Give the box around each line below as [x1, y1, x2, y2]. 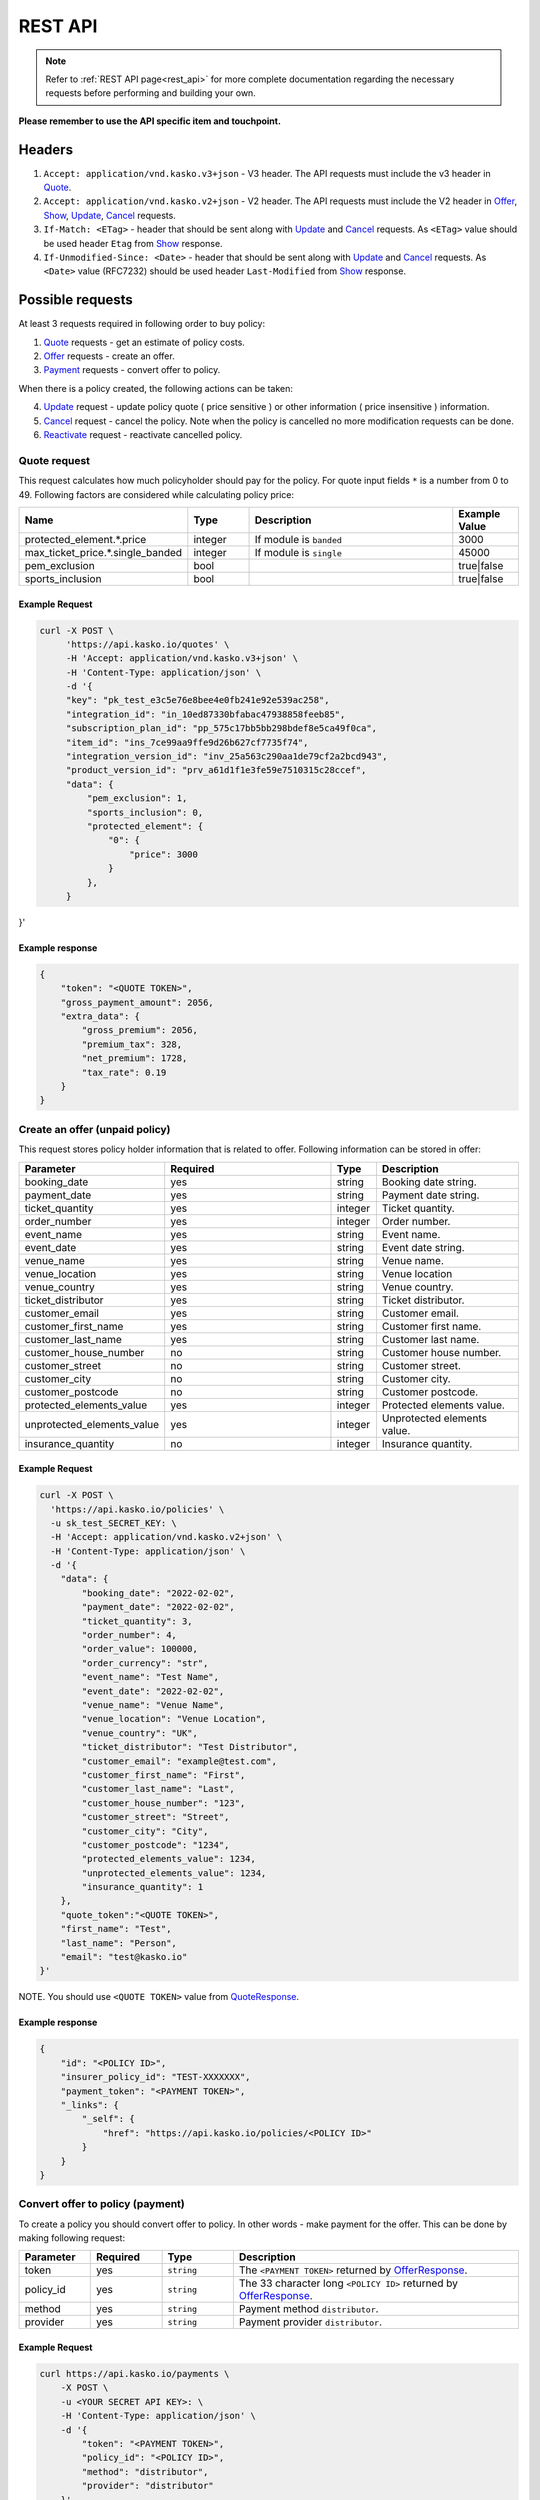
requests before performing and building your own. [45, 87, 257, 99]
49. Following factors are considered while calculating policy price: [18, 488, 295, 500]
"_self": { [81, 2113, 135, 2125]
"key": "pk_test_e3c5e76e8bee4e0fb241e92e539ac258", [65, 695, 330, 706]
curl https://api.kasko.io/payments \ [39, 2368, 230, 2380]
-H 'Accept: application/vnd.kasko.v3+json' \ [65, 653, 299, 664]
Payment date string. [381, 1188, 480, 1202]
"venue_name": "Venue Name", [81, 1700, 225, 1710]
